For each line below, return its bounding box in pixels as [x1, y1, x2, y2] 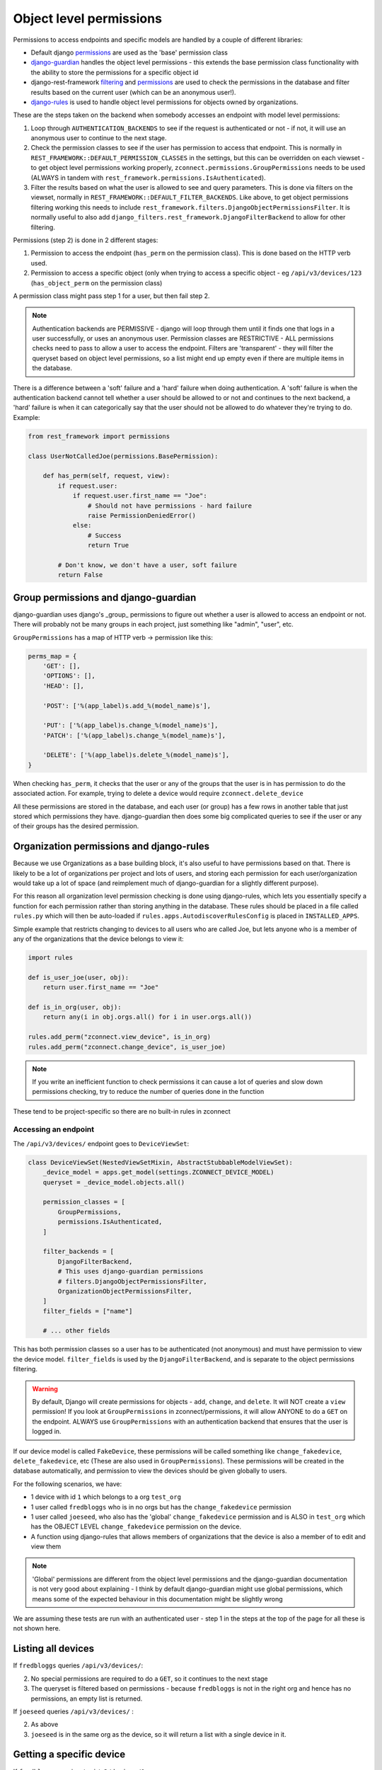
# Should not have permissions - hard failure [87, 501, 253, 510]
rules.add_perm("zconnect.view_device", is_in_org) [28, 1033, 212, 1041]
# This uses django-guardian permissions [57, 1267, 204, 1276]
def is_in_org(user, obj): [28, 1003, 122, 1011]
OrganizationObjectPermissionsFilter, [57, 1287, 192, 1295]
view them [30, 1542, 62, 1551]
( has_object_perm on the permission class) [30, 278, 163, 287]
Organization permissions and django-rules [13, 840, 210, 852]
